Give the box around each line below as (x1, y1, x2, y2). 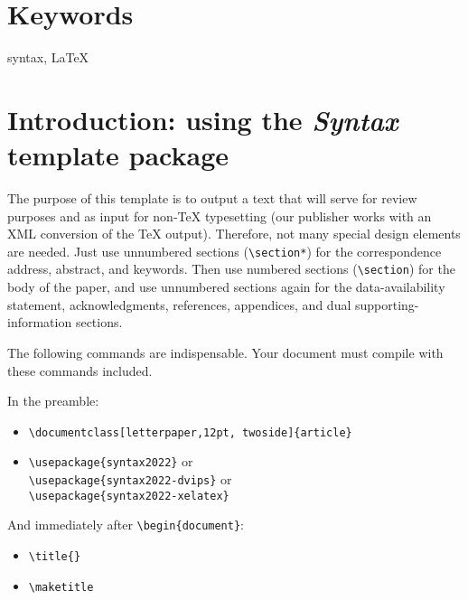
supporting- (354, 295, 419, 314)
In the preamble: (7, 391, 99, 410)
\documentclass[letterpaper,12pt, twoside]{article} (28, 426, 352, 439)
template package (7, 136, 229, 173)
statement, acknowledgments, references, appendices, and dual (7, 295, 351, 314)
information (7, 313, 72, 332)
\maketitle (28, 580, 94, 594)
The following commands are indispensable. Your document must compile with (7, 342, 444, 361)
